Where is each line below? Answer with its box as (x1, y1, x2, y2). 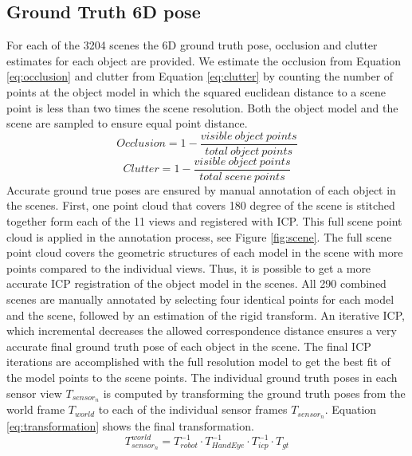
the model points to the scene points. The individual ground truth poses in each (6, 369, 398, 386)
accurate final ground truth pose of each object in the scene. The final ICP (6, 337, 371, 354)
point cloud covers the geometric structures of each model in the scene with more (6, 244, 403, 261)
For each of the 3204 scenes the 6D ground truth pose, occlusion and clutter (6, 37, 378, 53)
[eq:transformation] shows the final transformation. (6, 418, 254, 434)
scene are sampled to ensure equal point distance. (6, 115, 248, 132)
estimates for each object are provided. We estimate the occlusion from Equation (6, 52, 401, 69)
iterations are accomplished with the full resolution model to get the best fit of (6, 353, 390, 370)
